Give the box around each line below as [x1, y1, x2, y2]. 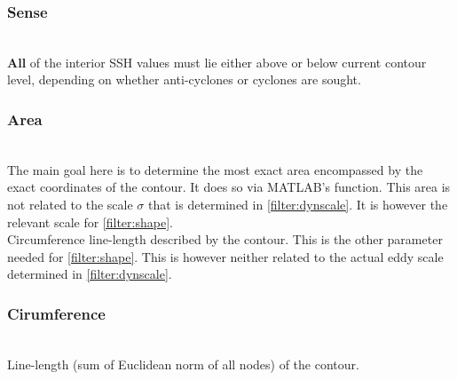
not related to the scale [7, 195, 133, 213]
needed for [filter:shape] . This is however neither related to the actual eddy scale [7, 247, 444, 265]
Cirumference [7, 302, 106, 324]
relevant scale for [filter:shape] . [7, 212, 173, 231]
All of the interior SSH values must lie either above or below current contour [7, 52, 427, 71]
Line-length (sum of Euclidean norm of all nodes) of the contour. [7, 354, 359, 373]
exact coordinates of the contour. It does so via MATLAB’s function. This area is [7, 178, 451, 196]
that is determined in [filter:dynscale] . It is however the [147, 195, 448, 213]
